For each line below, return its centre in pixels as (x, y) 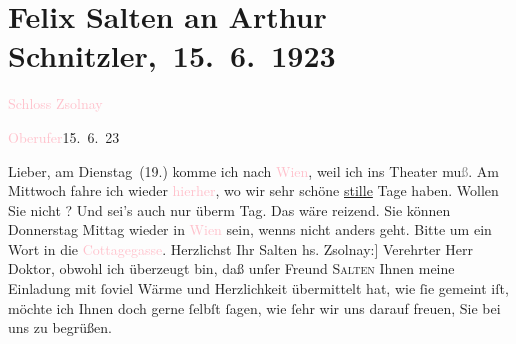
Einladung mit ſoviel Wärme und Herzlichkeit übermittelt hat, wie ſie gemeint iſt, (258, 288)
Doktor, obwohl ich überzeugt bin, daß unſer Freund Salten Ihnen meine (231, 268)
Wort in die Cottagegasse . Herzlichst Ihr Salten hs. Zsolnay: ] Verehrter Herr (241, 248)
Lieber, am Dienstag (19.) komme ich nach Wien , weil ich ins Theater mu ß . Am (253, 170)
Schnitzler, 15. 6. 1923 (172, 55)
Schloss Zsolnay (55, 103)
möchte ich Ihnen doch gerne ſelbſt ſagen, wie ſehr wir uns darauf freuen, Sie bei (254, 307)
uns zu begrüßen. (60, 327)
